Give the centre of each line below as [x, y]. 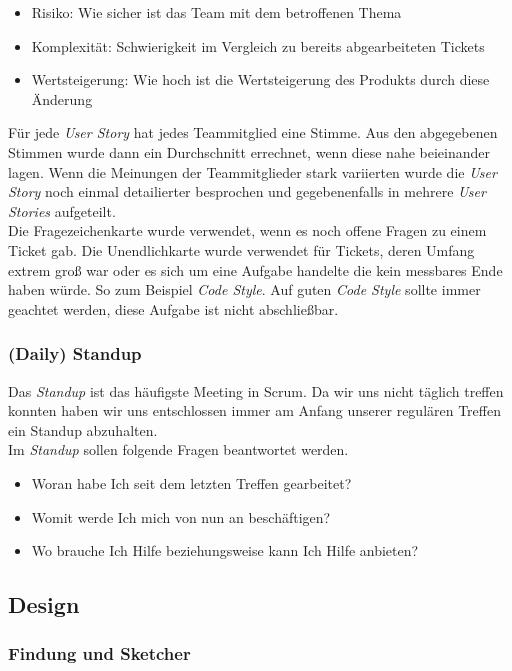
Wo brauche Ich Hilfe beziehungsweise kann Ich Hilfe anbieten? [225, 550]
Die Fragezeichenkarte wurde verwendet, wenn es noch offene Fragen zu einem [247, 230]
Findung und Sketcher [99, 653]
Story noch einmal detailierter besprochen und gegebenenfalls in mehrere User [247, 191]
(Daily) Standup [75, 353]
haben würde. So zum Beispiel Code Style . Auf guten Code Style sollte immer [244, 289]
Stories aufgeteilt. [62, 210]
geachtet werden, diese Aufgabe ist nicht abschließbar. [173, 308]
